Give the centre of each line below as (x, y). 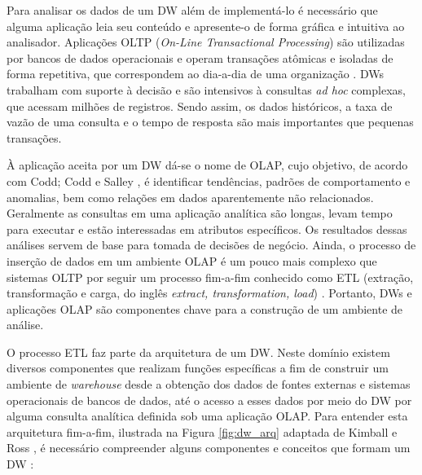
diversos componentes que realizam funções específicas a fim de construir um (198, 368)
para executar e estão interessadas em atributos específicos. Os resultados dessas (207, 229)
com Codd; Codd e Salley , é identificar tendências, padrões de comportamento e (209, 180)
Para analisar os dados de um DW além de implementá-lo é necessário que (192, 10)
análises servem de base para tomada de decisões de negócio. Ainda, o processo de (211, 245)
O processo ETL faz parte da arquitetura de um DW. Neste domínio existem (198, 352)
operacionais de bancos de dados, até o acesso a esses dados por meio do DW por (209, 400)
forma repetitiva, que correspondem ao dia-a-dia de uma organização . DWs (195, 74)
